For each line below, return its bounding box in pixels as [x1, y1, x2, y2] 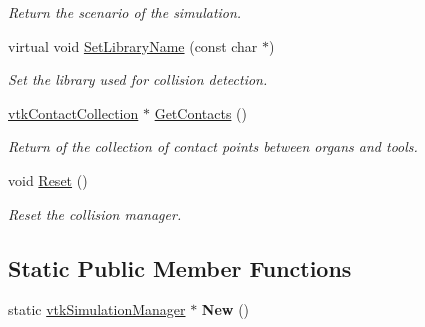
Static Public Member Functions [8, 252, 352, 283]
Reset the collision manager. [8, 203, 182, 224]
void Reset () [8, 169, 88, 190]
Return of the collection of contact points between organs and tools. [8, 136, 418, 157]
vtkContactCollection [8, 102, 139, 123]
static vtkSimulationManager [8, 299, 186, 320]
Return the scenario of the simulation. [8, 2, 242, 22]
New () [201, 299, 250, 320]
